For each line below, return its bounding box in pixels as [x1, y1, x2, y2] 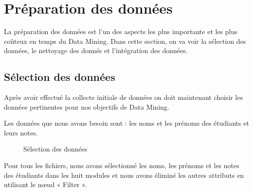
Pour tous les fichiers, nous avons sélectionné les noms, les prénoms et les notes [4, 160, 239, 171]
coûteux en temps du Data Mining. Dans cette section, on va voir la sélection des [4, 36, 246, 46]
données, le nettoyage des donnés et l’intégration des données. [4, 45, 188, 56]
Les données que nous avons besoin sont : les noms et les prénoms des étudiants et [4, 118, 249, 128]
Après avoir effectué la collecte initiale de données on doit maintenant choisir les [4, 92, 243, 102]
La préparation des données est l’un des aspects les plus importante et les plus [4, 26, 237, 37]
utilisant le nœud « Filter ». [4, 179, 87, 190]
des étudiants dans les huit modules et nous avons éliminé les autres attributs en [4, 170, 244, 180]
